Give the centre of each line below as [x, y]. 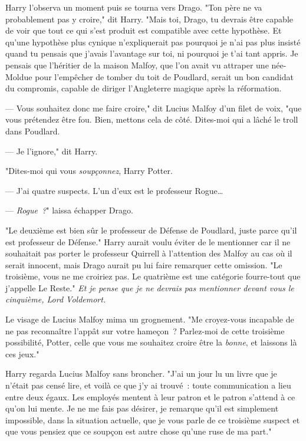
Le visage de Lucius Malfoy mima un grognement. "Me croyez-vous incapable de [150, 319]
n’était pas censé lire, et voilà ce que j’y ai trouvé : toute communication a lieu [148, 385]
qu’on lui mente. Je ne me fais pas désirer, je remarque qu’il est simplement [142, 408]
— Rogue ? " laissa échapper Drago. [69, 210]
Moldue [19, 76]
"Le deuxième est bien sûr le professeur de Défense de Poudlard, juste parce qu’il [151, 230]
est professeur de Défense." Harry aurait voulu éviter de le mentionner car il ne [148, 241]
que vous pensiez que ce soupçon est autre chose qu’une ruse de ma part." [139, 431]
